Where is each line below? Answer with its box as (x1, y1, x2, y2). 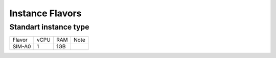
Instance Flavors (9, 8, 82, 19)
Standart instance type (9, 22, 89, 32)
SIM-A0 (12, 43, 31, 50)
